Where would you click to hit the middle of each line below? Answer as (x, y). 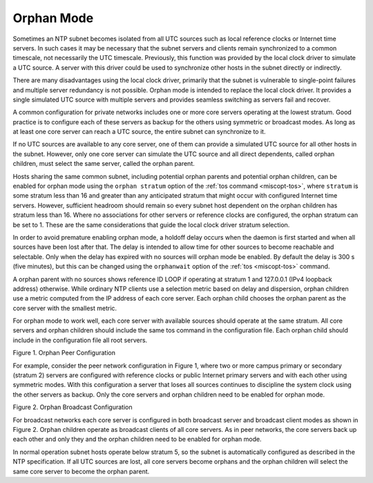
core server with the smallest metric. (65, 308)
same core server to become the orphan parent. (81, 471)
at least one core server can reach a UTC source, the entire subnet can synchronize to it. (139, 132)
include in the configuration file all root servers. (80, 340)
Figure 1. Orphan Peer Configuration (64, 353)
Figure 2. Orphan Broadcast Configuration (73, 407)
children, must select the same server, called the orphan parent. (104, 164)
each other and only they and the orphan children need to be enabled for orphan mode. (137, 439)
